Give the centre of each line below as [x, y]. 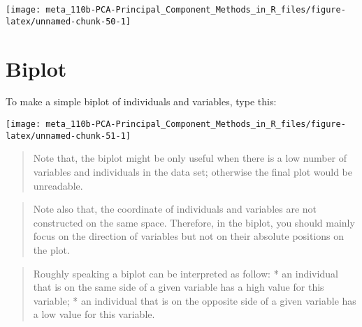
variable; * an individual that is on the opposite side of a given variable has [195, 300]
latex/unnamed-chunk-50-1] [68, 21]
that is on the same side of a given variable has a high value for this [179, 287]
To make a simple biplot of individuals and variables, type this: [141, 101]
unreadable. [58, 185]
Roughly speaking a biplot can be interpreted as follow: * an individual [186, 273]
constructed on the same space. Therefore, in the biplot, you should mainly [194, 222]
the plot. [51, 249]
